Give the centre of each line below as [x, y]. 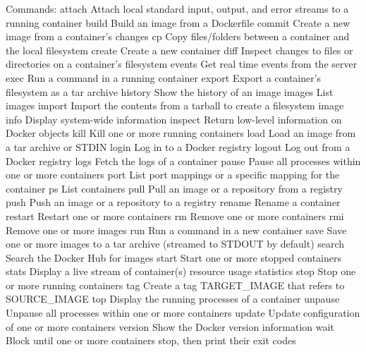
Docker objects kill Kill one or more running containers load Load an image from [181, 133]
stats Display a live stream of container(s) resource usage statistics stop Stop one [181, 271]
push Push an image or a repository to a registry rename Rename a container [173, 202]
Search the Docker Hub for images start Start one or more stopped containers [174, 257]
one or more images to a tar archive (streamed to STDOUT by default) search [175, 244]
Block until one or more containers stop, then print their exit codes [151, 340]
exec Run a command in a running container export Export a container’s [164, 77]
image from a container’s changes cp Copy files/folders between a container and [178, 36]
